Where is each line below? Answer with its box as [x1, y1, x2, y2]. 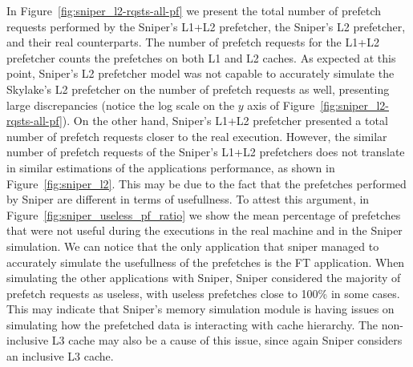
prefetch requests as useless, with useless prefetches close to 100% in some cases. [6, 284, 400, 301]
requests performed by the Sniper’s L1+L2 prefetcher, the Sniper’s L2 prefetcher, [6, 18, 406, 34]
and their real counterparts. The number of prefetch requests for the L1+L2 [6, 34, 379, 50]
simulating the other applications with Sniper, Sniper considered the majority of [6, 269, 401, 286]
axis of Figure [247, 96, 315, 113]
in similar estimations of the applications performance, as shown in [6, 159, 335, 175]
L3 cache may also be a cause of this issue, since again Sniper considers [51, 332, 403, 349]
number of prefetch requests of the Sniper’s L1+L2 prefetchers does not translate [6, 143, 405, 160]
